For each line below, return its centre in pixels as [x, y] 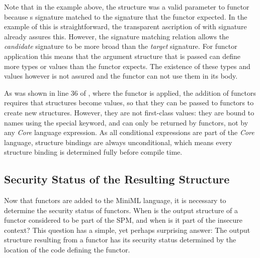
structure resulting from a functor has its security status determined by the [120, 240]
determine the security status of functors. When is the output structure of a [121, 210]
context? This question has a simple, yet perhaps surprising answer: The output [127, 230]
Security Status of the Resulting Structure [117, 179]
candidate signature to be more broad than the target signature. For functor [121, 46]
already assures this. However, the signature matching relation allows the [117, 36]
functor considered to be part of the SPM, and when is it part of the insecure [123, 220]
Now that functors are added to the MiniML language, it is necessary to [115, 200]
